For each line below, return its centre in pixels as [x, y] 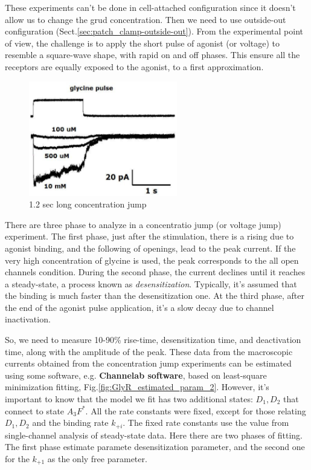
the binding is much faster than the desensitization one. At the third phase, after [155, 295]
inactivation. [28, 319]
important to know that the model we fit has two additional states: [129, 399]
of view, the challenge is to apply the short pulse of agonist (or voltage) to [142, 43]
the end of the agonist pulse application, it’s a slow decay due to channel [139, 307]
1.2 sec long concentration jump [88, 204]
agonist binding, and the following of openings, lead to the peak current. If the [150, 248]
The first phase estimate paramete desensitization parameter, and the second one [155, 447]
